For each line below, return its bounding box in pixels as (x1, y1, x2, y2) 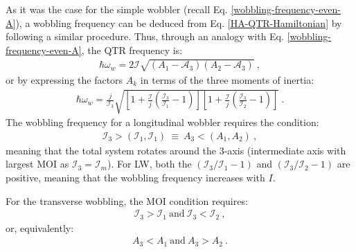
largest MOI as (6, 156, 69, 171)
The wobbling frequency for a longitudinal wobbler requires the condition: (6, 115, 319, 129)
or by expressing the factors (6, 72, 123, 87)
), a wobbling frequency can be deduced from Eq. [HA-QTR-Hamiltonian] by (15, 15, 342, 30)
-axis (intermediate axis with (224, 143, 346, 157)
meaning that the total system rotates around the (6, 143, 217, 157)
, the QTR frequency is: (81, 42, 183, 57)
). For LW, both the (107, 156, 192, 171)
